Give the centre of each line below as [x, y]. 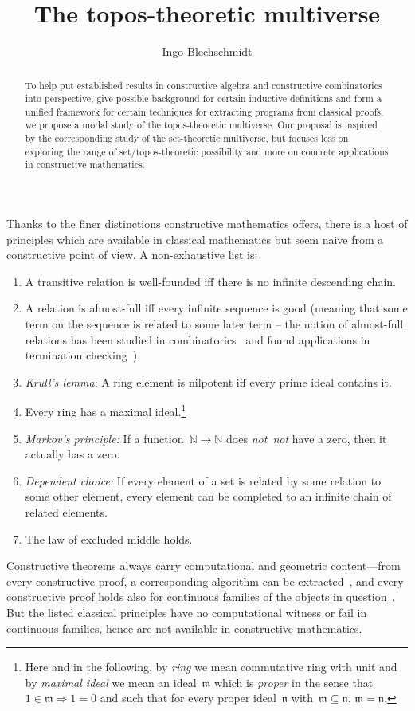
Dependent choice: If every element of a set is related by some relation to [203, 480]
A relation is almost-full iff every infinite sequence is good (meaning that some [216, 308]
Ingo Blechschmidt [207, 51]
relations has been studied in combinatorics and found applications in [198, 339]
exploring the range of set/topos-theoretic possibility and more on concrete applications [207, 151]
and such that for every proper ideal [188, 698]
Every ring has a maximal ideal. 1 [106, 410]
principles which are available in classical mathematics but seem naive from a [195, 239]
